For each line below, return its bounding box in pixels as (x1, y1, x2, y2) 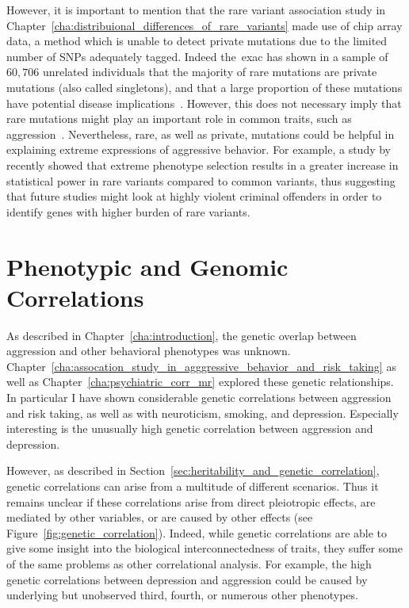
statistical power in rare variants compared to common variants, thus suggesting (6, 172, 396, 189)
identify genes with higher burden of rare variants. (6, 203, 250, 220)
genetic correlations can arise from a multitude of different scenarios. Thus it (6, 477, 379, 494)
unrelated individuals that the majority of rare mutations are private (42, 63, 377, 80)
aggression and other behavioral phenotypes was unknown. (6, 342, 291, 359)
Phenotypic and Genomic (6, 250, 289, 282)
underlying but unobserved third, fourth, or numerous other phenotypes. (6, 587, 358, 603)
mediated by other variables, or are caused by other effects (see (6, 509, 313, 526)
